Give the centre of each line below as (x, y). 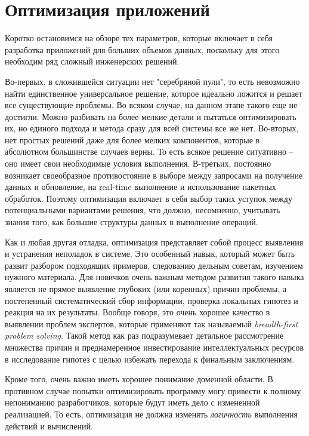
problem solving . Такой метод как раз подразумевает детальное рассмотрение (144, 335)
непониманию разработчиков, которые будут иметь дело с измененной (132, 402)
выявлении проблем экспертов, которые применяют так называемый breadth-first (152, 323)
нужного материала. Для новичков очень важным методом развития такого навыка (154, 277)
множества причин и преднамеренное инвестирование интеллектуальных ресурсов (154, 347)
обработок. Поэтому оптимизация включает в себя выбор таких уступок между (149, 198)
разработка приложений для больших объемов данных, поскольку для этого (142, 49)
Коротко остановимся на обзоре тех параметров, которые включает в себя (139, 38)
